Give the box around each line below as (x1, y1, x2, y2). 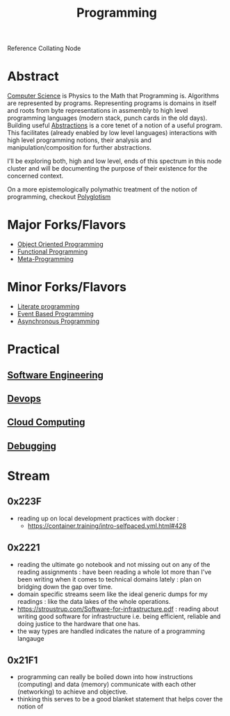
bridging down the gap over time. (17, 582, 113, 591)
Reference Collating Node (7, 44, 81, 53)
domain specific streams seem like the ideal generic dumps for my (17, 590, 208, 598)
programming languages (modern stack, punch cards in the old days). (7, 114, 208, 123)
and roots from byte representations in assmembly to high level (7, 107, 188, 115)
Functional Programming (17, 247, 88, 256)
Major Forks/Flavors (7, 217, 126, 233)
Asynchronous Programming (17, 317, 99, 325)
